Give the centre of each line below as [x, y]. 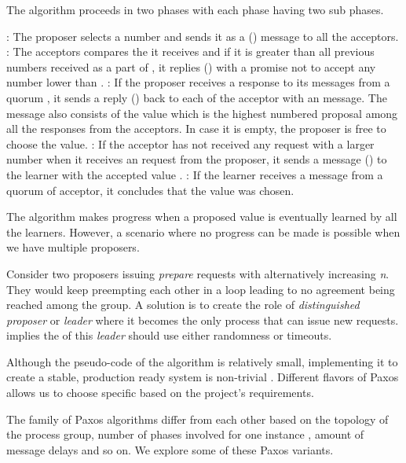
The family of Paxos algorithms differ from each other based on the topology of [198, 419]
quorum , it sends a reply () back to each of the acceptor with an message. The [197, 97]
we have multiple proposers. [73, 247]
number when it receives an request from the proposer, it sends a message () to [197, 159]
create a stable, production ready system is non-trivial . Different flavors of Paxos [203, 377]
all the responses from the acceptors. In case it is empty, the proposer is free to [196, 129]
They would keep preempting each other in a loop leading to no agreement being [201, 289]
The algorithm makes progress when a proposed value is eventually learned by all [202, 217]
